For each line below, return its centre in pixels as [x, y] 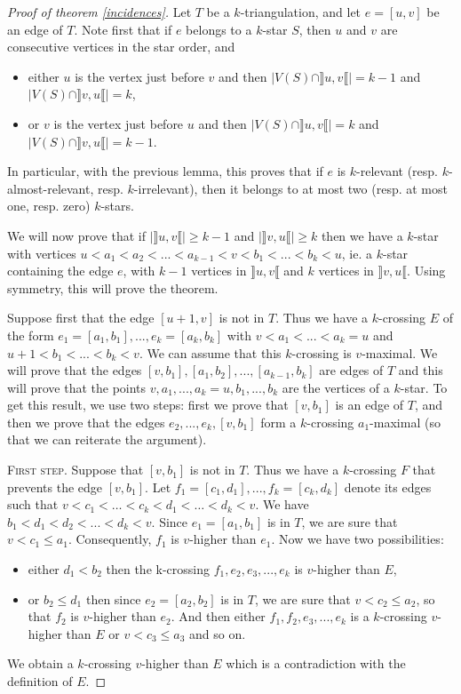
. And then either [218, 616]
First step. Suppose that [76, 470]
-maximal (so [405, 422]
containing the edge [60, 271]
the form [31, 335]
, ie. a [357, 253]
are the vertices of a [336, 387]
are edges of [351, 370]
